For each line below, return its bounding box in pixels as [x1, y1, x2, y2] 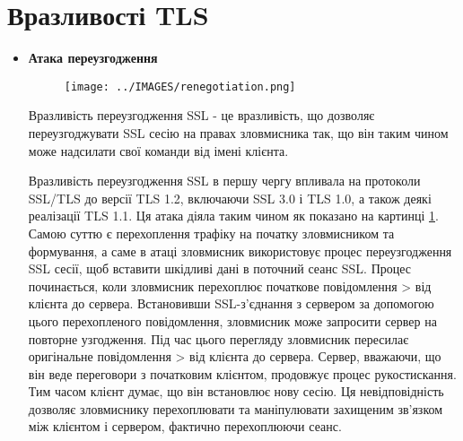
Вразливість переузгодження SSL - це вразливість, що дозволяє [28, 106, 375, 125]
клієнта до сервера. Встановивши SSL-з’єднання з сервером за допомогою [28, 294, 434, 313]
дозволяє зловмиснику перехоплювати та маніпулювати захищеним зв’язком [28, 399, 443, 418]
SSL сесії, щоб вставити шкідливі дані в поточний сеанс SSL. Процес [28, 259, 412, 278]
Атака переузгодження [28, 48, 158, 67]
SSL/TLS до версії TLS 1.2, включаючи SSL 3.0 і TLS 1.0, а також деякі [28, 188, 432, 207]
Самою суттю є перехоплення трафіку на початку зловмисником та [28, 223, 395, 242]
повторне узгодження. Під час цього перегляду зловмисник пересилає [28, 329, 409, 348]
